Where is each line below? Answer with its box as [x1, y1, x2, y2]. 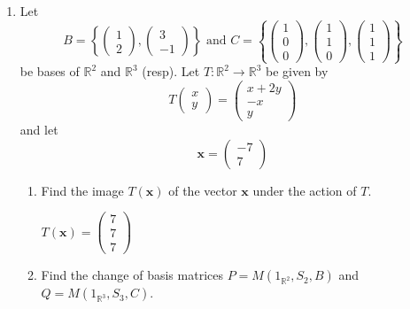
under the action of [252, 181, 357, 199]
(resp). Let [142, 62, 200, 81]
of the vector [168, 181, 237, 199]
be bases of [19, 62, 80, 81]
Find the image [41, 181, 124, 199]
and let [19, 120, 58, 138]
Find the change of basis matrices [41, 266, 223, 284]
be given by [265, 62, 329, 81]
